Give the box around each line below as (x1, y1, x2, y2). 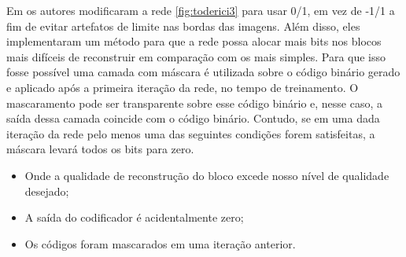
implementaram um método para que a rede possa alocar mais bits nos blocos (6, 33, 382, 50)
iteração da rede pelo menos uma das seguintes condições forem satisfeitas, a (6, 125, 375, 141)
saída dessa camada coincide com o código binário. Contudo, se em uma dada (6, 110, 380, 127)
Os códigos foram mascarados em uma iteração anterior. (24, 235, 296, 251)
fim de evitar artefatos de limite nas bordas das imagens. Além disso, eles (6, 17, 360, 34)
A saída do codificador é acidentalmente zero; (24, 209, 244, 226)
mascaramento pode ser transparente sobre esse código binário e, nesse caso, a (6, 94, 383, 111)
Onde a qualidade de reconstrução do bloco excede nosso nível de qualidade (24, 167, 389, 183)
